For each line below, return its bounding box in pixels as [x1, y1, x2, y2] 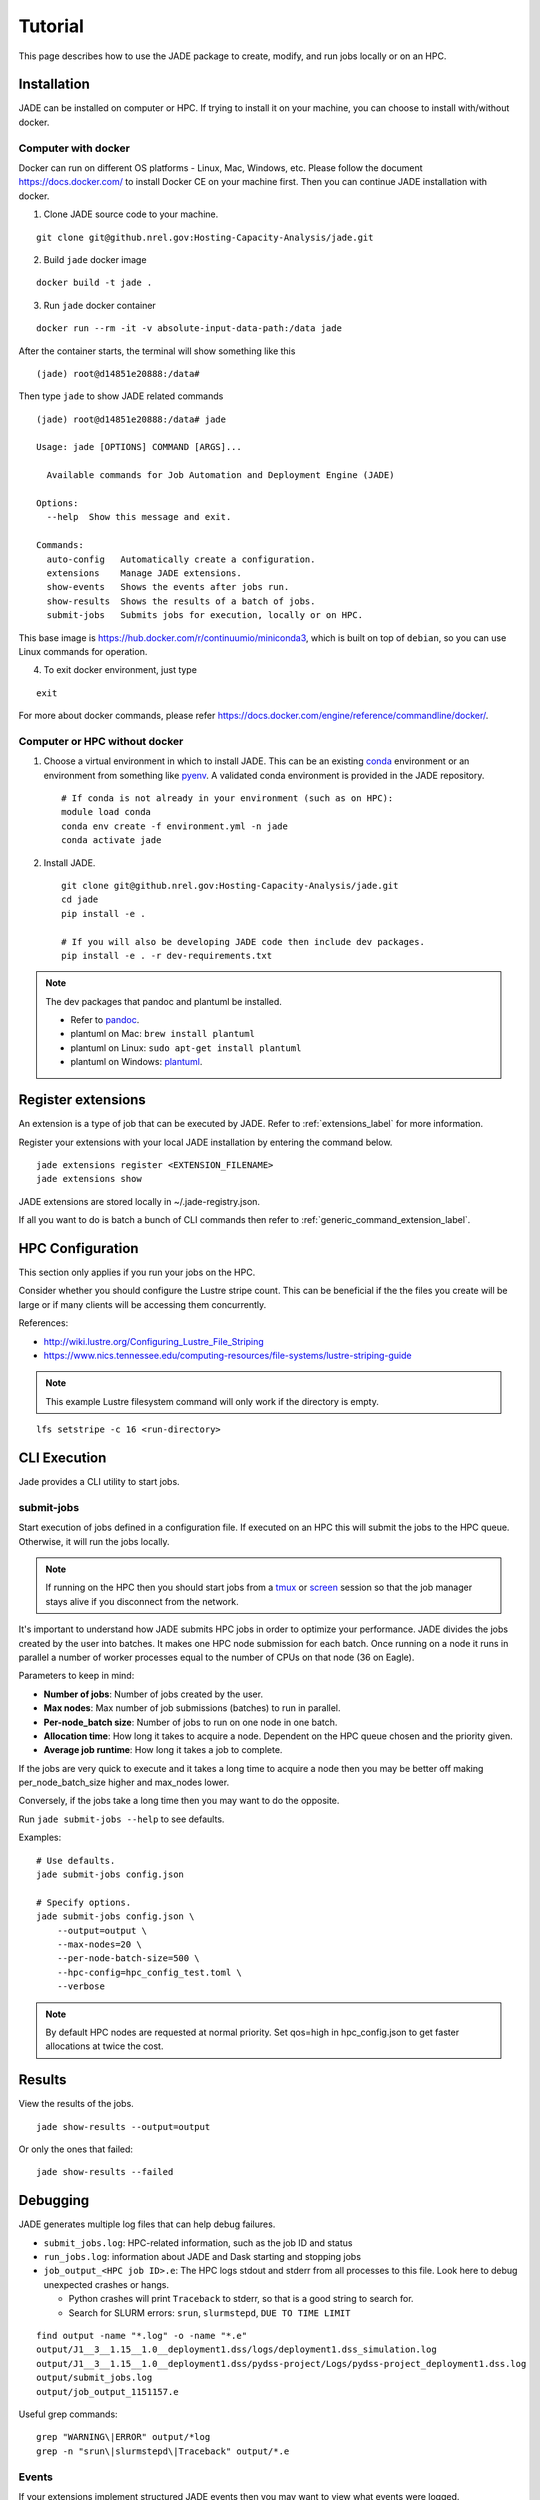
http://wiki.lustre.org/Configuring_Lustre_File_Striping [43, 1335, 264, 1347]
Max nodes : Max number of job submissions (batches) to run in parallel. [43, 1702, 341, 1714]
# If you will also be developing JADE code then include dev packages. [61, 936, 425, 947]
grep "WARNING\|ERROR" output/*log [36, 2431, 211, 2443]
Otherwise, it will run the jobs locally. [18, 1535, 170, 1547]
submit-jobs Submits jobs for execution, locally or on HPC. [46, 610, 364, 621]
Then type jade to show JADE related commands [18, 390, 224, 402]
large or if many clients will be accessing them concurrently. [18, 1298, 267, 1310]
